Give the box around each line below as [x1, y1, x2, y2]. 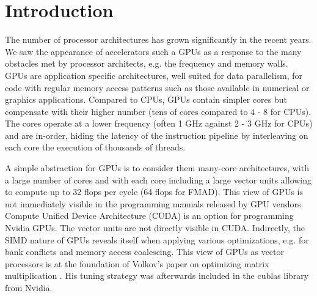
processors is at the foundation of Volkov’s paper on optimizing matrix [5, 257, 269, 270]
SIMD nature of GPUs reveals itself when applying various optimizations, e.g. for [5, 233, 309, 246]
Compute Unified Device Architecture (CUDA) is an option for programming [5, 209, 294, 222]
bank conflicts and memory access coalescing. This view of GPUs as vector [5, 245, 285, 258]
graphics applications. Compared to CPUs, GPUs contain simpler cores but [5, 93, 287, 106]
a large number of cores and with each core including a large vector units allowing [5, 173, 312, 186]
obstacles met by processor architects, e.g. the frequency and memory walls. [5, 57, 288, 70]
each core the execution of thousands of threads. [5, 141, 186, 154]
